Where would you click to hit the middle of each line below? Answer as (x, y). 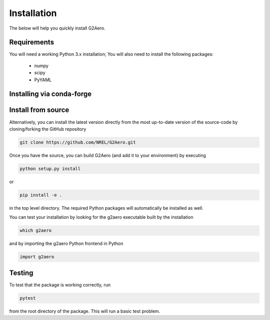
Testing (21, 273)
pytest (28, 298)
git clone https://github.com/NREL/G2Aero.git (78, 142)
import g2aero (37, 257)
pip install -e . (41, 195)
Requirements (32, 42)
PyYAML (43, 80)
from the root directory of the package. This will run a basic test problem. (85, 311)
